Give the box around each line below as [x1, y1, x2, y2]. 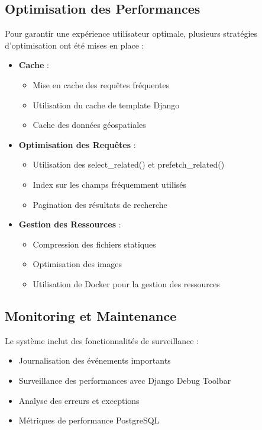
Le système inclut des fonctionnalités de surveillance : [5, 334, 199, 346]
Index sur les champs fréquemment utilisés [33, 178, 187, 190]
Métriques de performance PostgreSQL [18, 414, 160, 426]
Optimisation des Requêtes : [18, 138, 136, 150]
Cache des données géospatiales [33, 118, 146, 131]
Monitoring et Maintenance [5, 306, 177, 325]
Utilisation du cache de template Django [33, 98, 180, 111]
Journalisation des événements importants [18, 354, 171, 367]
